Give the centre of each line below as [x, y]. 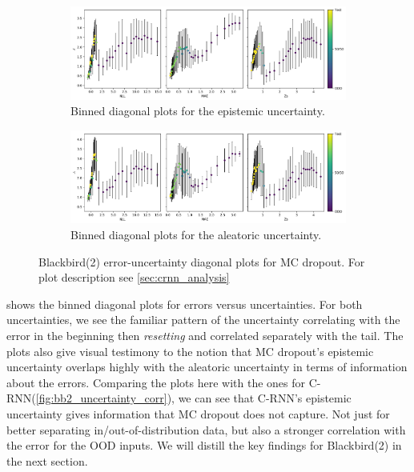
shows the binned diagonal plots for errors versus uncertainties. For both [185, 304]
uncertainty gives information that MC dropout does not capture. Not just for [198, 413]
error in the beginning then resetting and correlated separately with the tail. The [205, 335]
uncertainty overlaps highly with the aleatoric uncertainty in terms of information [207, 367]
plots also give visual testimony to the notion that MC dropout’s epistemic [190, 351]
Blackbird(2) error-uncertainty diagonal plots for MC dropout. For [202, 261]
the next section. [47, 460]
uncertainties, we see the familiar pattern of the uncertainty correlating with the [203, 320]
